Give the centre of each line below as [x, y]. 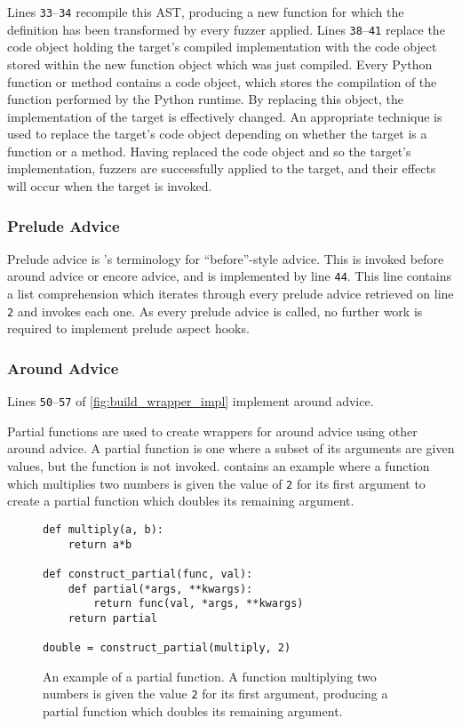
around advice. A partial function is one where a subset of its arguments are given [231, 448]
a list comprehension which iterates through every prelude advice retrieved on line [231, 294]
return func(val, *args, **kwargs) [199, 604]
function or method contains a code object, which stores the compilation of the [222, 81]
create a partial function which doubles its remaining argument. [181, 501]
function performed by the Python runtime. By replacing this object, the [205, 99]
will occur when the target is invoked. [110, 186]
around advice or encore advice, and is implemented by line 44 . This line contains [230, 276]
